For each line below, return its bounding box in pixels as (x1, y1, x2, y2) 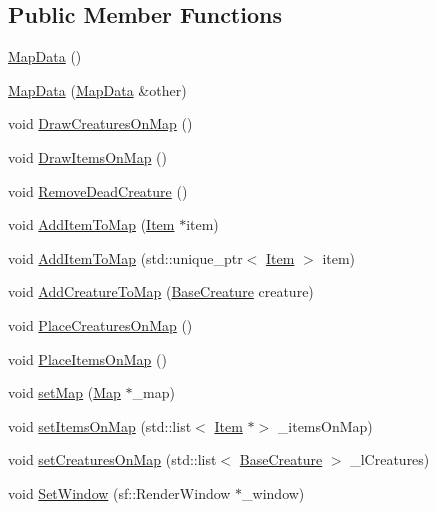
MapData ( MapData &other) (8, 79, 187, 100)
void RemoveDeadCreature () (8, 180, 188, 201)
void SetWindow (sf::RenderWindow (8, 482, 231, 503)
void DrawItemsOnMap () (8, 146, 167, 167)
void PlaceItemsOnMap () (8, 348, 167, 369)
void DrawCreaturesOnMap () (8, 113, 193, 134)
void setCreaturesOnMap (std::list (8, 449, 217, 470)
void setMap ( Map (8, 382, 121, 403)
